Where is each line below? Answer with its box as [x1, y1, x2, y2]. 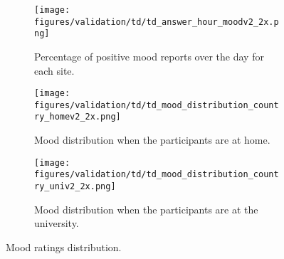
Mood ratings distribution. [6, 239, 122, 254]
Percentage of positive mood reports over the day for [34, 48, 264, 63]
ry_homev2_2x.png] [34, 112, 121, 122]
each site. [34, 63, 75, 78]
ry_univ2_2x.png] [34, 181, 116, 192]
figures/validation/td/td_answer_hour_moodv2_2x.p [34, 16, 279, 27]
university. [34, 216, 79, 231]
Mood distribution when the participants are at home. [34, 132, 270, 147]
